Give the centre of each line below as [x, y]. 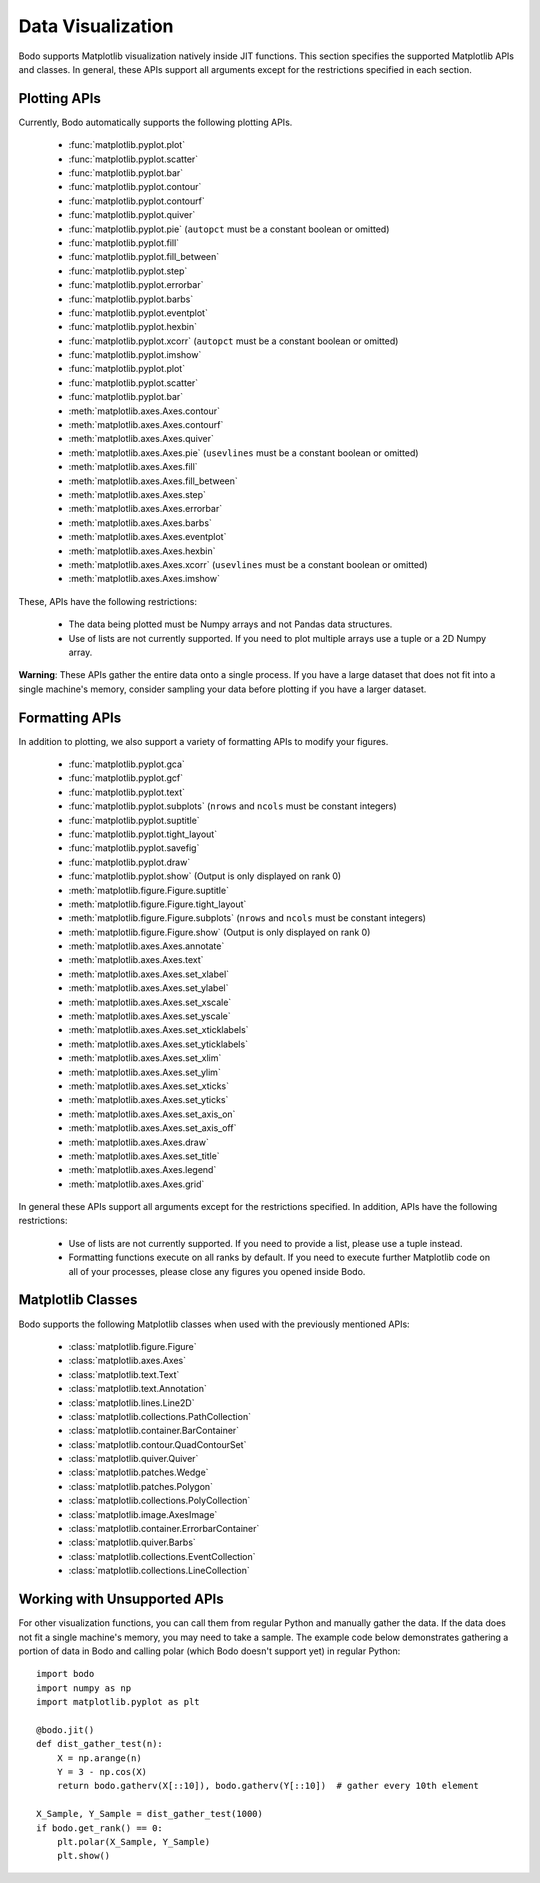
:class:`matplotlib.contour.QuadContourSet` [157, 1444]
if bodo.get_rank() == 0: [100, 1828]
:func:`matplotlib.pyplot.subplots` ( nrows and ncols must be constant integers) [232, 806]
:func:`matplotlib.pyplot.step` [128, 271]
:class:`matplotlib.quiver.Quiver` [133, 1459]
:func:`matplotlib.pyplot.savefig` [134, 848]
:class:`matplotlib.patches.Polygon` [141, 1486]
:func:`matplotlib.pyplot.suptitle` [134, 820]
